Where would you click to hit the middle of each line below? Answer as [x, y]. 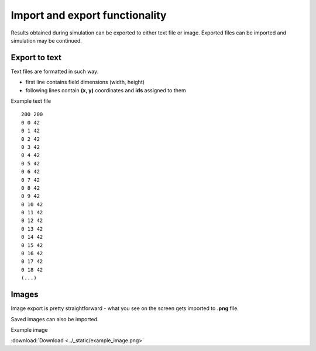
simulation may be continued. [46, 40]
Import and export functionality [89, 15]
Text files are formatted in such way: [55, 71]
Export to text [36, 58]
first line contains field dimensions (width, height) [85, 82]
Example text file [31, 101]
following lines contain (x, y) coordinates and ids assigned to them [106, 90]
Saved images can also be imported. [55, 319]
